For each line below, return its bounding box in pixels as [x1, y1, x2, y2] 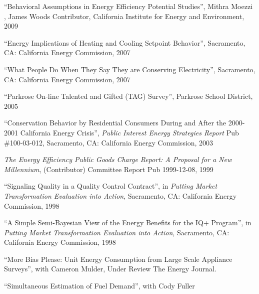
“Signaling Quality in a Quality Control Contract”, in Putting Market [4, 181, 217, 191]
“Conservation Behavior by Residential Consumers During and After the [4, 117, 226, 128]
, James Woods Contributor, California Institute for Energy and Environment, [4, 11, 244, 21]
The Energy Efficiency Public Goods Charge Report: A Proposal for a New [4, 154, 232, 165]
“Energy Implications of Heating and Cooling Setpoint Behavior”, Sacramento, [4, 37, 245, 48]
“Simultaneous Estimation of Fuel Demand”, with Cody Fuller [4, 280, 195, 291]
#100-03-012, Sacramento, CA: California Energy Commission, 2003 [4, 137, 213, 148]
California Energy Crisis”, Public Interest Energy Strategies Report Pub [20, 127, 239, 137]
